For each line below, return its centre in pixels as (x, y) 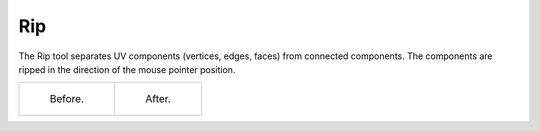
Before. (67, 99)
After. (158, 99)
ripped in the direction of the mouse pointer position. (127, 69)
